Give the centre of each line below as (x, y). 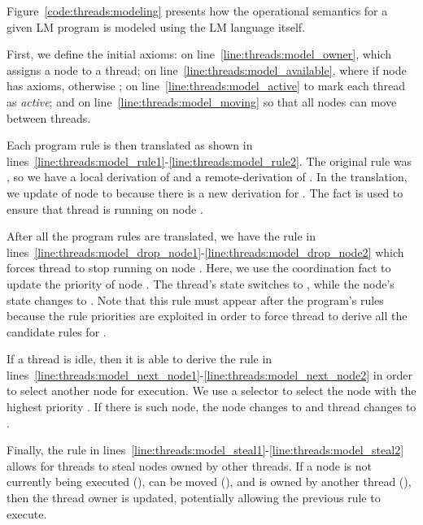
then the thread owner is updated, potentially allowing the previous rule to (194, 498)
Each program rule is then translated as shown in (130, 145)
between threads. (49, 117)
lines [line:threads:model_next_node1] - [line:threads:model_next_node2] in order (210, 374)
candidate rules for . (57, 331)
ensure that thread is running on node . (105, 208)
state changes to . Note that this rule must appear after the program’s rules (195, 299)
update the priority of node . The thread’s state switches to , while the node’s (201, 283)
